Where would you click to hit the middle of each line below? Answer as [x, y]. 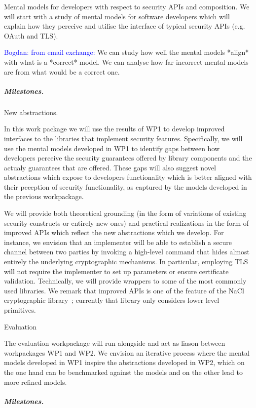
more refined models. [36, 382]
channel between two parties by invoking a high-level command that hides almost [127, 252]
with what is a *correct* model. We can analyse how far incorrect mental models [126, 61]
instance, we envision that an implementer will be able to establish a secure [118, 242]
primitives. [20, 310]
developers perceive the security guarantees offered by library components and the [128, 158]
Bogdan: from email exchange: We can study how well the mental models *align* [127, 52]
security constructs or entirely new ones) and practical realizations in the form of [127, 223]
